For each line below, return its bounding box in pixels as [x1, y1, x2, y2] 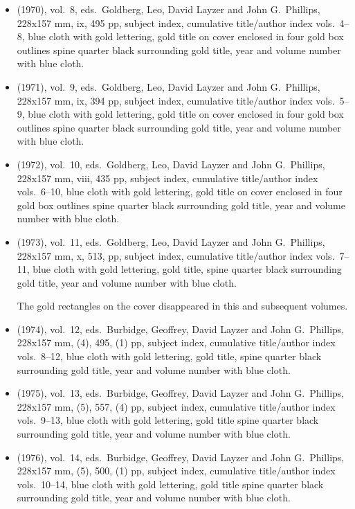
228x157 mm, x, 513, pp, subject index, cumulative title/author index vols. [17, 248, 335, 262]
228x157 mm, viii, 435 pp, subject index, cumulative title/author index [17, 170, 318, 185]
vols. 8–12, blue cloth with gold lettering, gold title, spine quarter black [17, 349, 322, 364]
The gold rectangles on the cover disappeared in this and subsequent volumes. [17, 298, 348, 313]
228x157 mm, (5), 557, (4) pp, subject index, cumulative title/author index [17, 399, 336, 413]
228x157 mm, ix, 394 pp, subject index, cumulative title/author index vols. [17, 93, 335, 107]
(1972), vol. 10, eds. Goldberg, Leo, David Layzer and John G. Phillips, [17, 157, 325, 171]
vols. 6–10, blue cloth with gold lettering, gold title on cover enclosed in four [17, 184, 343, 199]
